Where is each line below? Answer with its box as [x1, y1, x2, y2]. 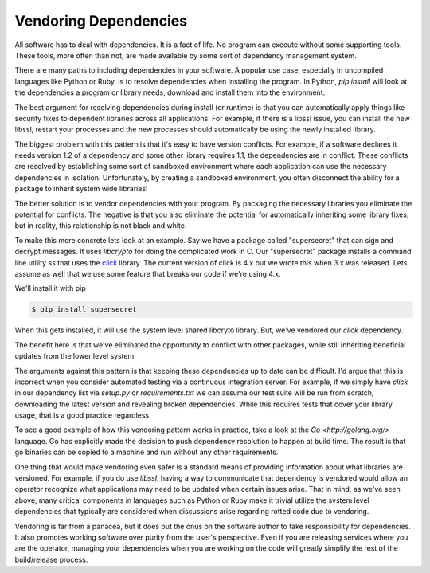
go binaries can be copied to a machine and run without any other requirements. [14, 447, 279, 457]
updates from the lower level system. [14, 351, 137, 361]
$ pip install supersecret [31, 305, 137, 314]
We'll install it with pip [14, 284, 87, 293]
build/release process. [14, 555, 88, 564]
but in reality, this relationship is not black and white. [14, 221, 187, 230]
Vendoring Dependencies [14, 12, 187, 29]
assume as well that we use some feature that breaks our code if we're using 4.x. [14, 269, 282, 278]
